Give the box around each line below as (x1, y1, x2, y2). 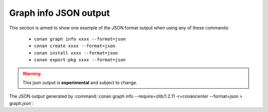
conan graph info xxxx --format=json (34, 36, 126, 42)
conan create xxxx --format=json (34, 43, 116, 49)
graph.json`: (9, 100, 34, 106)
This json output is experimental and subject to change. (22, 79, 137, 85)
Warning (22, 70, 41, 76)
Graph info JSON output (9, 7, 110, 18)
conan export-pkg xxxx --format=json (34, 57, 126, 63)
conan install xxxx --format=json (34, 50, 118, 56)
